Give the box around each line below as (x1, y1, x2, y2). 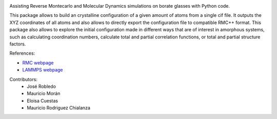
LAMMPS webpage (22, 67, 63, 73)
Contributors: (9, 76, 38, 82)
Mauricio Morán (27, 90, 61, 97)
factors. (9, 41, 26, 47)
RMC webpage (22, 59, 54, 66)
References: (9, 50, 35, 56)
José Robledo (27, 83, 56, 89)
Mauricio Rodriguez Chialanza (27, 105, 91, 111)
